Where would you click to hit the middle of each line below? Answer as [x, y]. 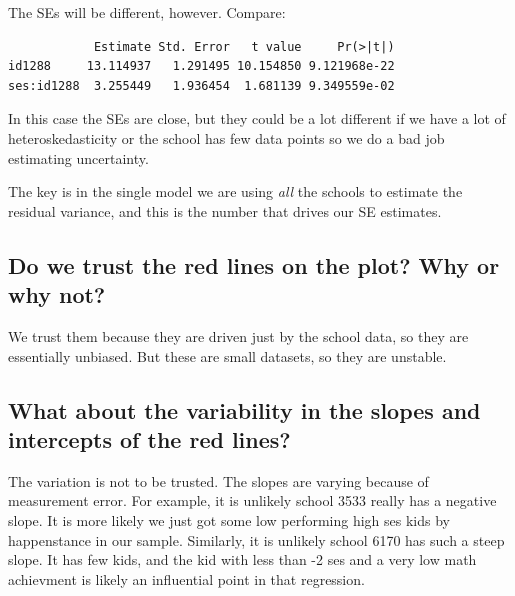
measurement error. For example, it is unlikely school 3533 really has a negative [252, 500]
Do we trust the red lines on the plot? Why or [254, 264]
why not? [57, 294]
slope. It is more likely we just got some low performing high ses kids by [229, 519]
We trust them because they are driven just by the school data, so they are [238, 335]
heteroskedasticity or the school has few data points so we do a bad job [226, 137]
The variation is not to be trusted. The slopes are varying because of [218, 480]
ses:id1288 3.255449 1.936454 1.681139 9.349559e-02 [201, 85]
